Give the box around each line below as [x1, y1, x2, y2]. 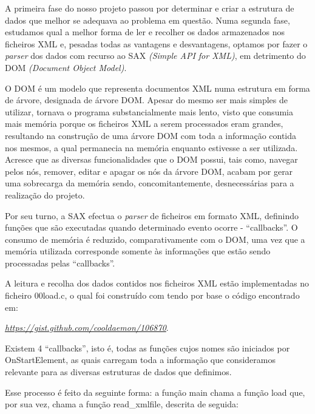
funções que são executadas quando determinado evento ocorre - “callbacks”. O [5, 221, 298, 234]
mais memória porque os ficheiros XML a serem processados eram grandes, [5, 117, 283, 130]
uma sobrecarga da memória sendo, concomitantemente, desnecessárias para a [5, 177, 294, 189]
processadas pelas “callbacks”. [5, 256, 115, 269]
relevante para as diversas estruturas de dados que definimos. [5, 365, 232, 378]
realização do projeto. [5, 188, 85, 201]
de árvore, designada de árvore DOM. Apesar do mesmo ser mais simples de [5, 93, 288, 106]
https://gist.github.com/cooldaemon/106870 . [5, 321, 169, 334]
